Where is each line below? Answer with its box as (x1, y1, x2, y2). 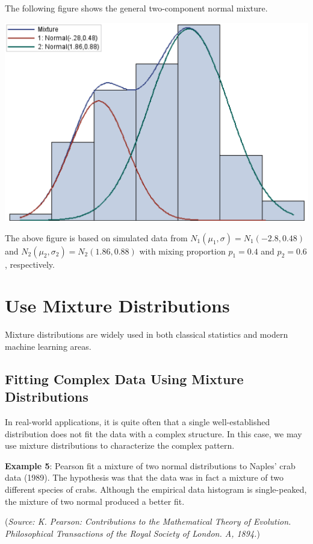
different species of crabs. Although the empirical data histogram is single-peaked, (5, 483, 307, 496)
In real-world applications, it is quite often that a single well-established (5, 416, 270, 428)
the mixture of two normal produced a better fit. (5, 495, 185, 507)
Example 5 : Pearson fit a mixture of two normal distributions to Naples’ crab (5, 459, 296, 472)
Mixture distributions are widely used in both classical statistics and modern (5, 328, 288, 341)
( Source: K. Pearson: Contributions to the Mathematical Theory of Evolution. (5, 515, 291, 528)
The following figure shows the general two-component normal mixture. (5, 2, 268, 14)
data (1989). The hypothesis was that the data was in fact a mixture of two (5, 471, 284, 484)
